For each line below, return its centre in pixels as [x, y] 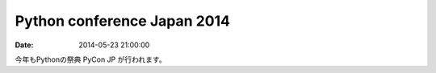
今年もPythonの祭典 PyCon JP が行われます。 [90, 59]
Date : [24, 45]
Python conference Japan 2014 [122, 21]
